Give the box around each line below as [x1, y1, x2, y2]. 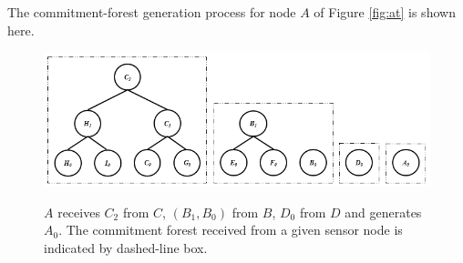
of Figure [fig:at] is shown [314, 3, 456, 21]
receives [57, 202, 100, 221]
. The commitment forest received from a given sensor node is [58, 220, 403, 239]
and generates [345, 202, 422, 221]
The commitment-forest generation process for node [7, 3, 296, 21]
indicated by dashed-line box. [44, 238, 208, 257]
